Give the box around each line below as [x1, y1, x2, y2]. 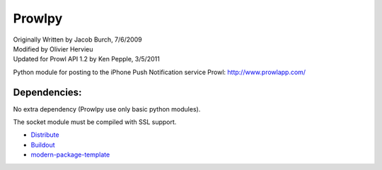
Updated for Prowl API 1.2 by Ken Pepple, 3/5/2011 [13, 55, 161, 63]
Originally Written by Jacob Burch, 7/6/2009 [13, 35, 142, 44]
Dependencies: [13, 86, 82, 98]
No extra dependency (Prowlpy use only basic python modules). [13, 104, 201, 113]
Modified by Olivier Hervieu [13, 44, 93, 53]
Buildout [30, 140, 56, 149]
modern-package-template [30, 150, 110, 159]
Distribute [30, 130, 59, 139]
